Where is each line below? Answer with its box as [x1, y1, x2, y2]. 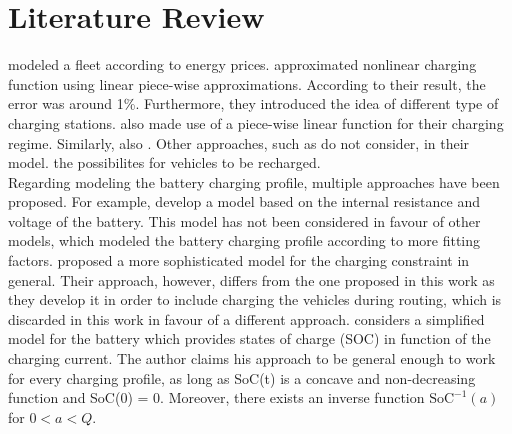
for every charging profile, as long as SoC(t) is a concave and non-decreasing [8, 367, 476, 388]
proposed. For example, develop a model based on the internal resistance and [8, 191, 480, 212]
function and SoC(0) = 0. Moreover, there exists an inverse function [8, 387, 425, 408]
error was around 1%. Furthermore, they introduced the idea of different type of [8, 93, 499, 114]
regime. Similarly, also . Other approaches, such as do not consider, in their [8, 132, 470, 153]
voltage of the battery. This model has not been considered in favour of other [8, 210, 481, 231]
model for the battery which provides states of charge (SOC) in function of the [8, 328, 491, 349]
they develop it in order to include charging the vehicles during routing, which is [8, 289, 502, 310]
